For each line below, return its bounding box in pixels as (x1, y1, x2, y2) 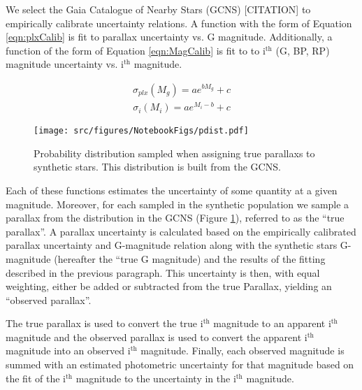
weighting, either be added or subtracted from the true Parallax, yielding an (6, 279, 332, 294)
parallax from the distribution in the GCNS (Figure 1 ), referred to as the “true (6, 210, 345, 225)
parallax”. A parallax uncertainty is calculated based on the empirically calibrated (6, 224, 356, 238)
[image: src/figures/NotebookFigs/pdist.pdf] (34, 126, 249, 136)
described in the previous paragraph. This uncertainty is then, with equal (6, 265, 320, 280)
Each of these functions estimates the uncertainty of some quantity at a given (6, 182, 338, 197)
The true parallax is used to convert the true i (6, 316, 203, 331)
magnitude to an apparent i (213, 316, 331, 331)
